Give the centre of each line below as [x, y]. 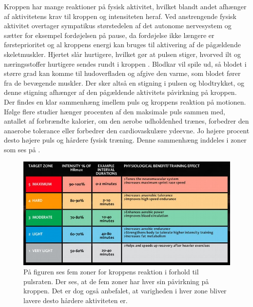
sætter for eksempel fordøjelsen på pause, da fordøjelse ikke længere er [109, 35]
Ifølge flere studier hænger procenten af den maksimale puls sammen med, [115, 111]
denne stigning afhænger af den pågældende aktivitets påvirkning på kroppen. [120, 92]
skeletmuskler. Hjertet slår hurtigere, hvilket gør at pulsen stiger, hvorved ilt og [123, 54]
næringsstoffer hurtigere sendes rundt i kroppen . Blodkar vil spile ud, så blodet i [125, 63]
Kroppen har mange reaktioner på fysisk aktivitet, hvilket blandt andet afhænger [125, 6]
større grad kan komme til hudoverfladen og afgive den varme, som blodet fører [122, 73]
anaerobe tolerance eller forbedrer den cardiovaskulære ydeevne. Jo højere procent [127, 130]
